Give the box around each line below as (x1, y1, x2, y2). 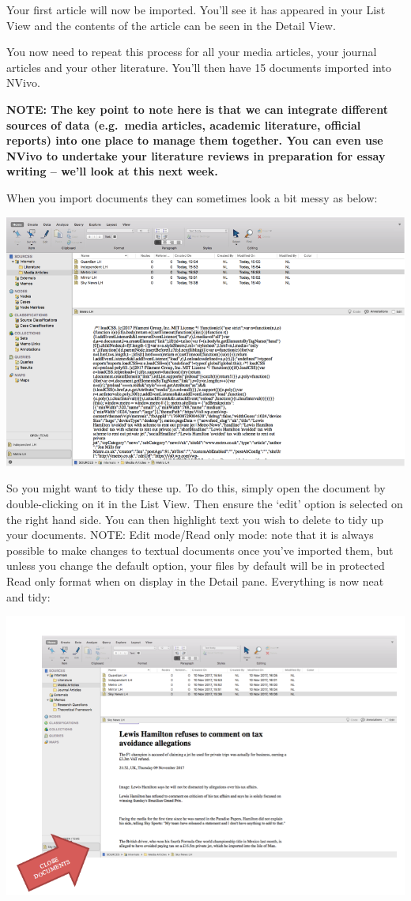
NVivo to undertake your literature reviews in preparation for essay (6, 147, 386, 164)
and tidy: (6, 588, 51, 605)
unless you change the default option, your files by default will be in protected (6, 557, 385, 574)
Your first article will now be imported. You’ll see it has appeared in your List (6, 2, 386, 17)
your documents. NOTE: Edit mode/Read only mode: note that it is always (6, 526, 374, 543)
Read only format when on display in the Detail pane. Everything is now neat (6, 572, 384, 589)
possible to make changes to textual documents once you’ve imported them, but (6, 541, 394, 558)
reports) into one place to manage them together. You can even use (6, 132, 383, 149)
